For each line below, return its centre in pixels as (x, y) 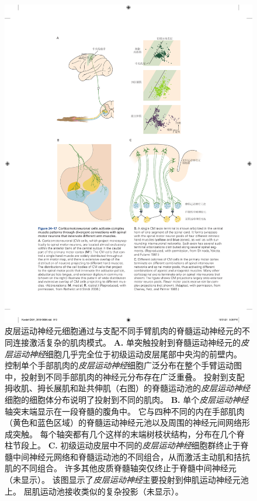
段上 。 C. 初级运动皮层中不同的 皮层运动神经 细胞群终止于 (131, 445)
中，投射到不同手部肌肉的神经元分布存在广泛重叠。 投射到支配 (125, 376)
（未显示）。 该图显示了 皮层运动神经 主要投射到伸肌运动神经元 (123, 480)
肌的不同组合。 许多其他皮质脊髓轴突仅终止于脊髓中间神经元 (121, 468)
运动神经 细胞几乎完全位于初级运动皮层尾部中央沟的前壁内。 (127, 354)
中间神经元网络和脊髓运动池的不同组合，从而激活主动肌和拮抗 (131, 456)
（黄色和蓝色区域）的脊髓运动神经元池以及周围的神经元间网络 (123, 422)
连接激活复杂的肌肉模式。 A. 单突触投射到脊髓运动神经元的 (126, 342)
